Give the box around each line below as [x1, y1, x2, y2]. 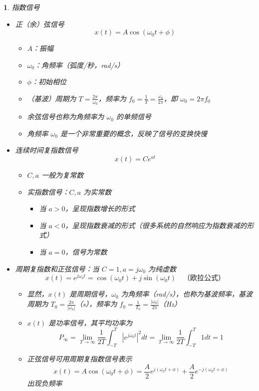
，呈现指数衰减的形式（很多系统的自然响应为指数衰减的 [65, 220, 247, 230]
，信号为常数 [65, 247, 107, 257]
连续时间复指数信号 [15, 145, 78, 155]
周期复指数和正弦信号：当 [15, 263, 99, 274]
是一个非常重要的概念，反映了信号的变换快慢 [60, 128, 208, 138]
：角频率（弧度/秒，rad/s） [34, 59, 124, 70]
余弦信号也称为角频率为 [27, 111, 104, 122]
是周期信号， [69, 289, 112, 299]
